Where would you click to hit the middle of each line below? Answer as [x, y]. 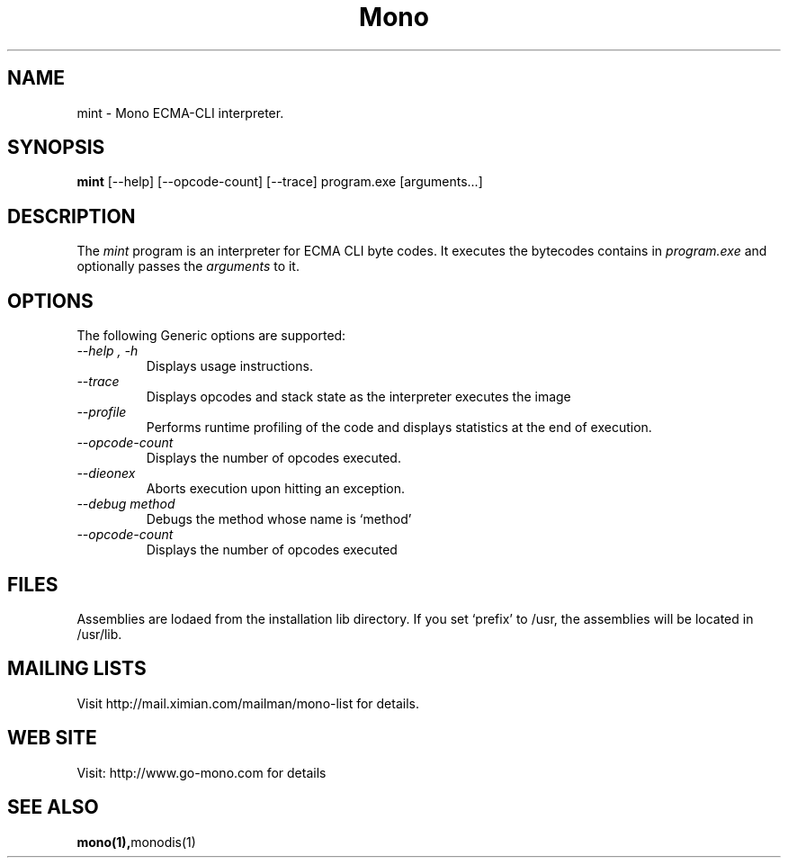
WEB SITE [52, 738]
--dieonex [106, 473]
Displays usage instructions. [229, 366]
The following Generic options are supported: [211, 336]
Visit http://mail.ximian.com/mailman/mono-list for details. [248, 703]
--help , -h [107, 351]
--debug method [126, 504]
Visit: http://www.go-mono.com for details [201, 772]
